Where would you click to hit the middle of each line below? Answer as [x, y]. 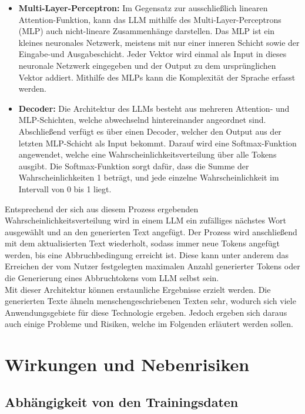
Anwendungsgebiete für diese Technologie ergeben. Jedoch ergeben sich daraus [146, 312]
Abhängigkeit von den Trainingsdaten [122, 401]
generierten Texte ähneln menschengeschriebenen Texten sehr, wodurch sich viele [150, 301]
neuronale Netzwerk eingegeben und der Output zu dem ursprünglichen [147, 65]
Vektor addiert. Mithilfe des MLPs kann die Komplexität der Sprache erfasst [157, 77]
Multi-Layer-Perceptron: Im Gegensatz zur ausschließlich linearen [143, 8]
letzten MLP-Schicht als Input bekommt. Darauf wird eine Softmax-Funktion [157, 143]
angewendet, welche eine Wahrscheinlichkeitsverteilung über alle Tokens [148, 154]
